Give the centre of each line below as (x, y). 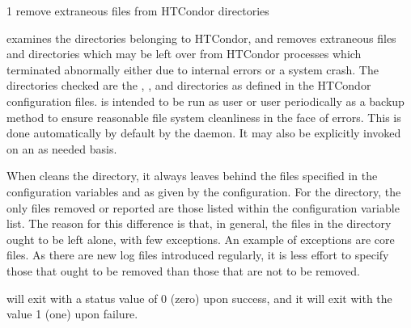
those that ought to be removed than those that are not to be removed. (183, 270)
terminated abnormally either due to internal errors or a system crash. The (193, 69)
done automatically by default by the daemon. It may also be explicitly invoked (204, 133)
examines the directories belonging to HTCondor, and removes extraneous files (201, 38)
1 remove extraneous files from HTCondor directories (138, 11)
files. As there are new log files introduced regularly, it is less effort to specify (198, 255)
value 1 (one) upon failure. (72, 314)
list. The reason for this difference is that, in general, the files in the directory (199, 223)
